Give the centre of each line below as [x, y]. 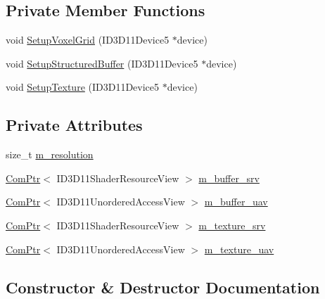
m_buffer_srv [229, 178]
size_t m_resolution [50, 154]
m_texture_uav [239, 249]
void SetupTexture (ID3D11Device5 [83, 87]
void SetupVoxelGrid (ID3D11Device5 [88, 40]
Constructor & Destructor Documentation [163, 287]
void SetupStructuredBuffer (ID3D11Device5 [102, 63]
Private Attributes [74, 125]
